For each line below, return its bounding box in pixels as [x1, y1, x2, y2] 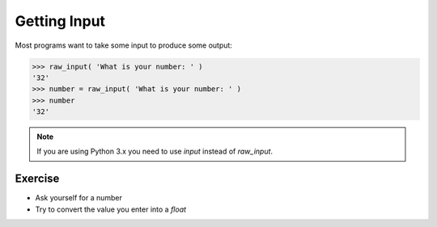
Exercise [15, 172, 60, 186]
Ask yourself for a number [35, 193, 123, 203]
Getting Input [15, 12, 105, 30]
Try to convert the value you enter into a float [35, 204, 186, 214]
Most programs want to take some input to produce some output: [15, 40, 232, 50]
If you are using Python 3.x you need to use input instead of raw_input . [36, 146, 274, 157]
